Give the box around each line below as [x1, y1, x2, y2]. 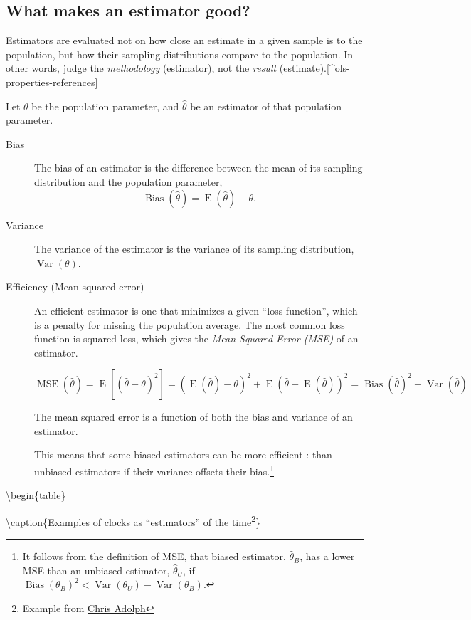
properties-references [6, 74, 95, 89]
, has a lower [300, 549, 355, 564]
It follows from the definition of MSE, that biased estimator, [22, 549, 286, 564]
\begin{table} [6, 488, 66, 503]
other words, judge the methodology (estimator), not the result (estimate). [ [6, 61, 329, 75]
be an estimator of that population [190, 98, 342, 113]
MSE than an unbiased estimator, [22, 562, 170, 577]
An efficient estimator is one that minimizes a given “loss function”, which [34, 303, 358, 317]
